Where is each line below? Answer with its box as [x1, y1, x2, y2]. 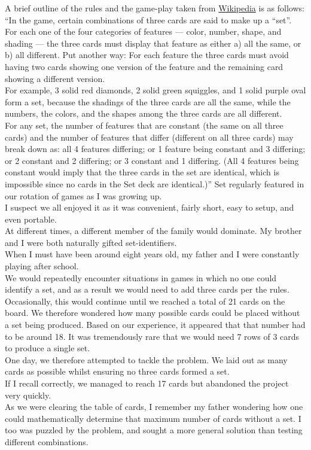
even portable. [5, 212, 57, 225]
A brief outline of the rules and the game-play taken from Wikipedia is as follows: [5, 2, 304, 14]
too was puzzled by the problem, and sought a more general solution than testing [5, 424, 303, 436]
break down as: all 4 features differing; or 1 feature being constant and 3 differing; [5, 142, 306, 155]
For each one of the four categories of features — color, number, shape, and [5, 25, 282, 38]
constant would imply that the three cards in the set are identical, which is [5, 166, 279, 178]
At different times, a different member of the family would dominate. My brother [5, 224, 302, 237]
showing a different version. [5, 72, 105, 84]
